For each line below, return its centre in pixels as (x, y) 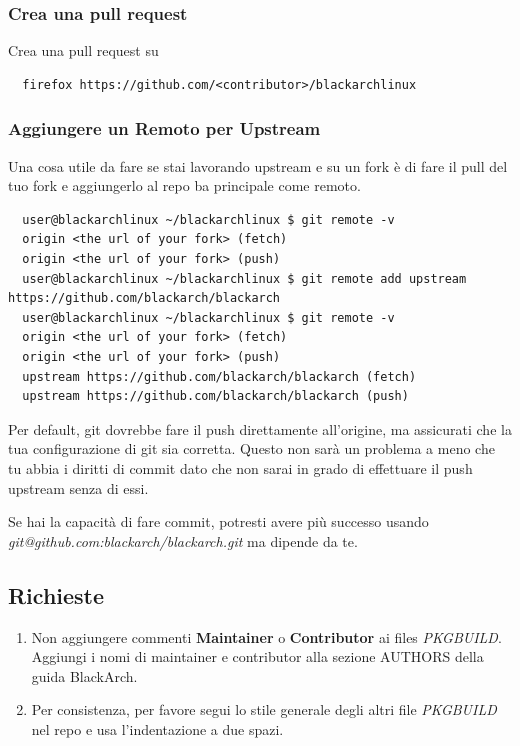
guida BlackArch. (84, 675)
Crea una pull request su (83, 50)
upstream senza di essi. (78, 487)
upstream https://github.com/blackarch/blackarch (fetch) (219, 376)
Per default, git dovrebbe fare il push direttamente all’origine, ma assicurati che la (260, 428)
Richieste (56, 594)
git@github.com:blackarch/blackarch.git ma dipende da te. (183, 540)
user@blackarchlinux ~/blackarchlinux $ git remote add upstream (244, 278)
